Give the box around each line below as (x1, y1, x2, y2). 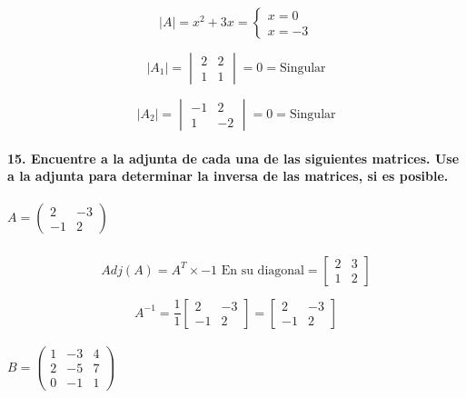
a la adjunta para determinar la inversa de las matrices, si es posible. (7, 166, 449, 185)
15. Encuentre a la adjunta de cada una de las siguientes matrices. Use (7, 148, 460, 167)
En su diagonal (221, 264, 304, 277)
